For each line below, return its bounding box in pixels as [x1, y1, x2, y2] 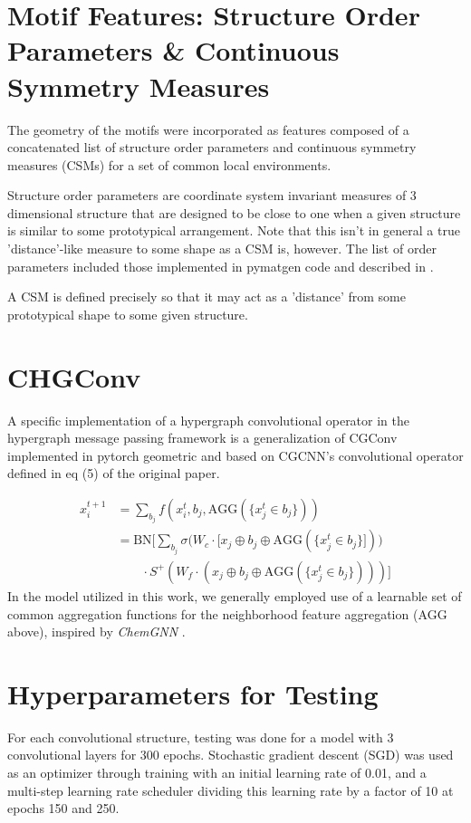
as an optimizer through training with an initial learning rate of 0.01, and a [7, 763, 427, 781]
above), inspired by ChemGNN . [7, 622, 186, 641]
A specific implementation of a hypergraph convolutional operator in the [7, 410, 409, 429]
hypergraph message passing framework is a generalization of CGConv [7, 428, 398, 447]
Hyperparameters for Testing [7, 675, 379, 712]
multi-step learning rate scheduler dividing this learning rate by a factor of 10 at [7, 780, 454, 799]
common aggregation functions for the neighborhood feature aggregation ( [7, 604, 418, 623]
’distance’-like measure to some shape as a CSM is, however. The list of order [7, 239, 437, 258]
